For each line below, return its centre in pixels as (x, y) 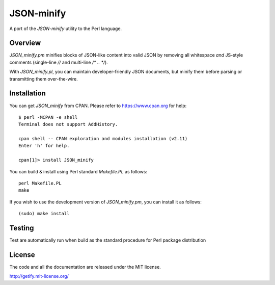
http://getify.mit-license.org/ (39, 276)
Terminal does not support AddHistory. (68, 124)
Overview (25, 43)
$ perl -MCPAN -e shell (48, 117)
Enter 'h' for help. (44, 146)
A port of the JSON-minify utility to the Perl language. (66, 29)
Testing (22, 228)
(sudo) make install (44, 214)
